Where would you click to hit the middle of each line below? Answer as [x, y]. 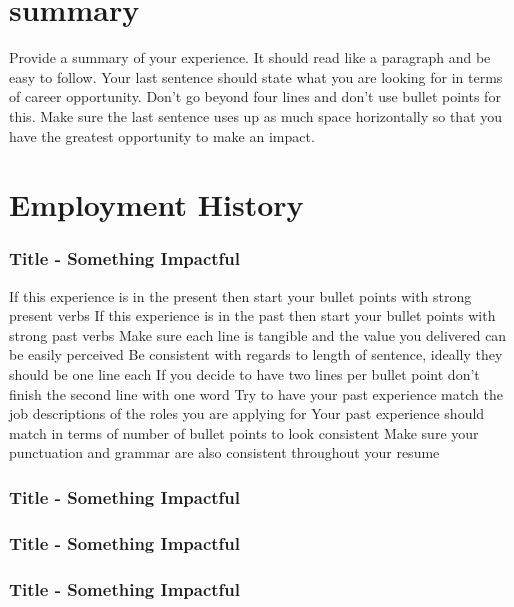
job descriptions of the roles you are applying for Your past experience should [247, 413]
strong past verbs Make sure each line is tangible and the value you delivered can [258, 334]
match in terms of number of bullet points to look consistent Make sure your [244, 432]
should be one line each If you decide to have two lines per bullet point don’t [244, 374]
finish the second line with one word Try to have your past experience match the [256, 393]
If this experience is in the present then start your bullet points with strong [240, 295]
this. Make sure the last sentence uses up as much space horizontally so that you [256, 115]
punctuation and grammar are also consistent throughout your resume [224, 452]
